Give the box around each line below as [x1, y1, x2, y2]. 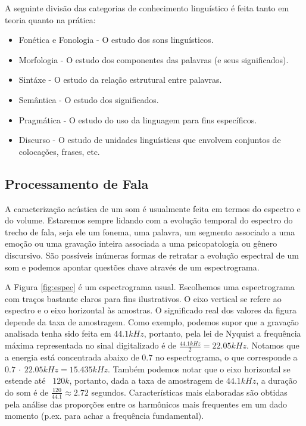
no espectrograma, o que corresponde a [155, 350, 298, 363]
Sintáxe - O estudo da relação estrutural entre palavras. [18, 73, 222, 86]
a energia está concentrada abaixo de [5, 350, 139, 363]
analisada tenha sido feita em [5, 327, 111, 340]
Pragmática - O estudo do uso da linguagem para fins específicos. [18, 113, 257, 126]
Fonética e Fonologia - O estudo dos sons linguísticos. [18, 33, 214, 46]
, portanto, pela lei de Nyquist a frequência [143, 327, 301, 340]
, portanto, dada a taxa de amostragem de [69, 374, 224, 387]
